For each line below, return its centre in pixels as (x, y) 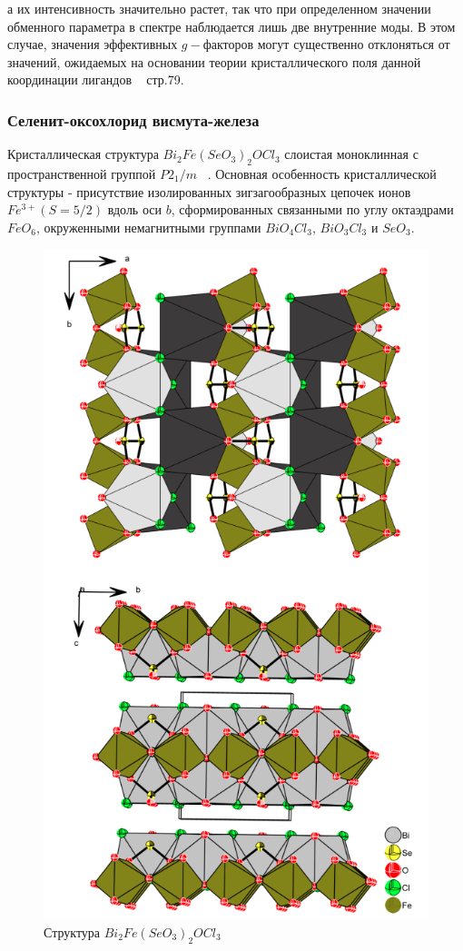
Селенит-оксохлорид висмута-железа (133, 119)
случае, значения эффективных (93, 44)
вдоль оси (134, 209)
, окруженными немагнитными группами (148, 227)
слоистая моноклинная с (351, 154)
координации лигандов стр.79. (96, 79)
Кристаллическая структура (83, 154)
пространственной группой (82, 173)
